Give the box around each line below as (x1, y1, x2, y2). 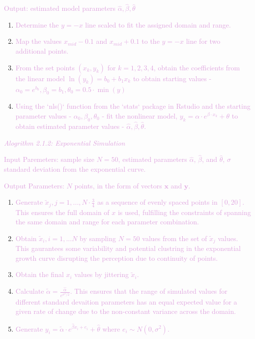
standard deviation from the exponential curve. (4, 164, 146, 174)
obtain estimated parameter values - (15, 121, 124, 131)
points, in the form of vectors (74, 180, 162, 190)
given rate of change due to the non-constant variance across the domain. (15, 306, 236, 316)
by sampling (80, 233, 116, 243)
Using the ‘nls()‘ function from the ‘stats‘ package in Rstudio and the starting (15, 101, 251, 111)
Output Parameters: (4, 180, 64, 190)
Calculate (15, 286, 44, 296)
